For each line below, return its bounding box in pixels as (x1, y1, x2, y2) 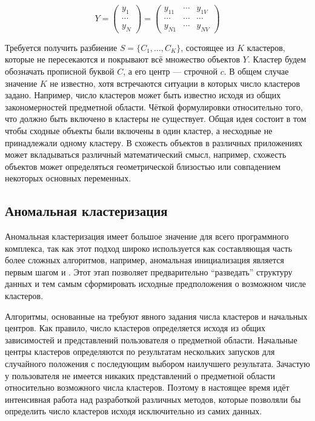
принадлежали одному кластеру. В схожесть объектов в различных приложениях (5, 136, 303, 149)
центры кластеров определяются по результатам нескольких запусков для (5, 345, 275, 358)
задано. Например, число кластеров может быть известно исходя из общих (5, 89, 281, 101)
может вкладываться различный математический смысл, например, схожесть (5, 148, 287, 161)
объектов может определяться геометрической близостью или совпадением (5, 160, 281, 172)
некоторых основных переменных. (5, 172, 131, 184)
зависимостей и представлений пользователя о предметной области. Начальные (5, 333, 297, 346)
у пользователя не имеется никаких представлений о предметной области (5, 369, 276, 382)
